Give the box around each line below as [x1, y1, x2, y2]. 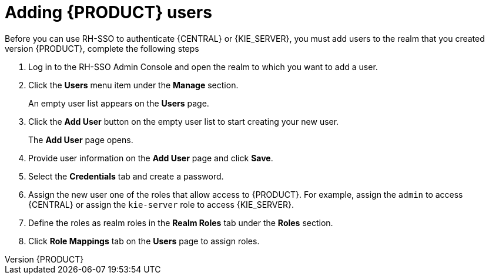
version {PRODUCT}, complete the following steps [5, 43, 199, 54]
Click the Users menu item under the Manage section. [28, 79, 239, 90]
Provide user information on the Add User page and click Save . [28, 152, 273, 163]
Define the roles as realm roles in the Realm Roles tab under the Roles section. [28, 217, 333, 228]
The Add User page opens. [28, 134, 133, 145]
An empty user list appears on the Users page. [28, 98, 209, 108]
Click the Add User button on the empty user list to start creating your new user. [28, 116, 339, 127]
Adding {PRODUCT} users [5, 2, 212, 22]
